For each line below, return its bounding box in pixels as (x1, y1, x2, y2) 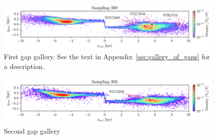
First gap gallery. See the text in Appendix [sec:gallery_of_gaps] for (4, 51, 210, 62)
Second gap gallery (4, 125, 60, 136)
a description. (4, 61, 44, 71)
